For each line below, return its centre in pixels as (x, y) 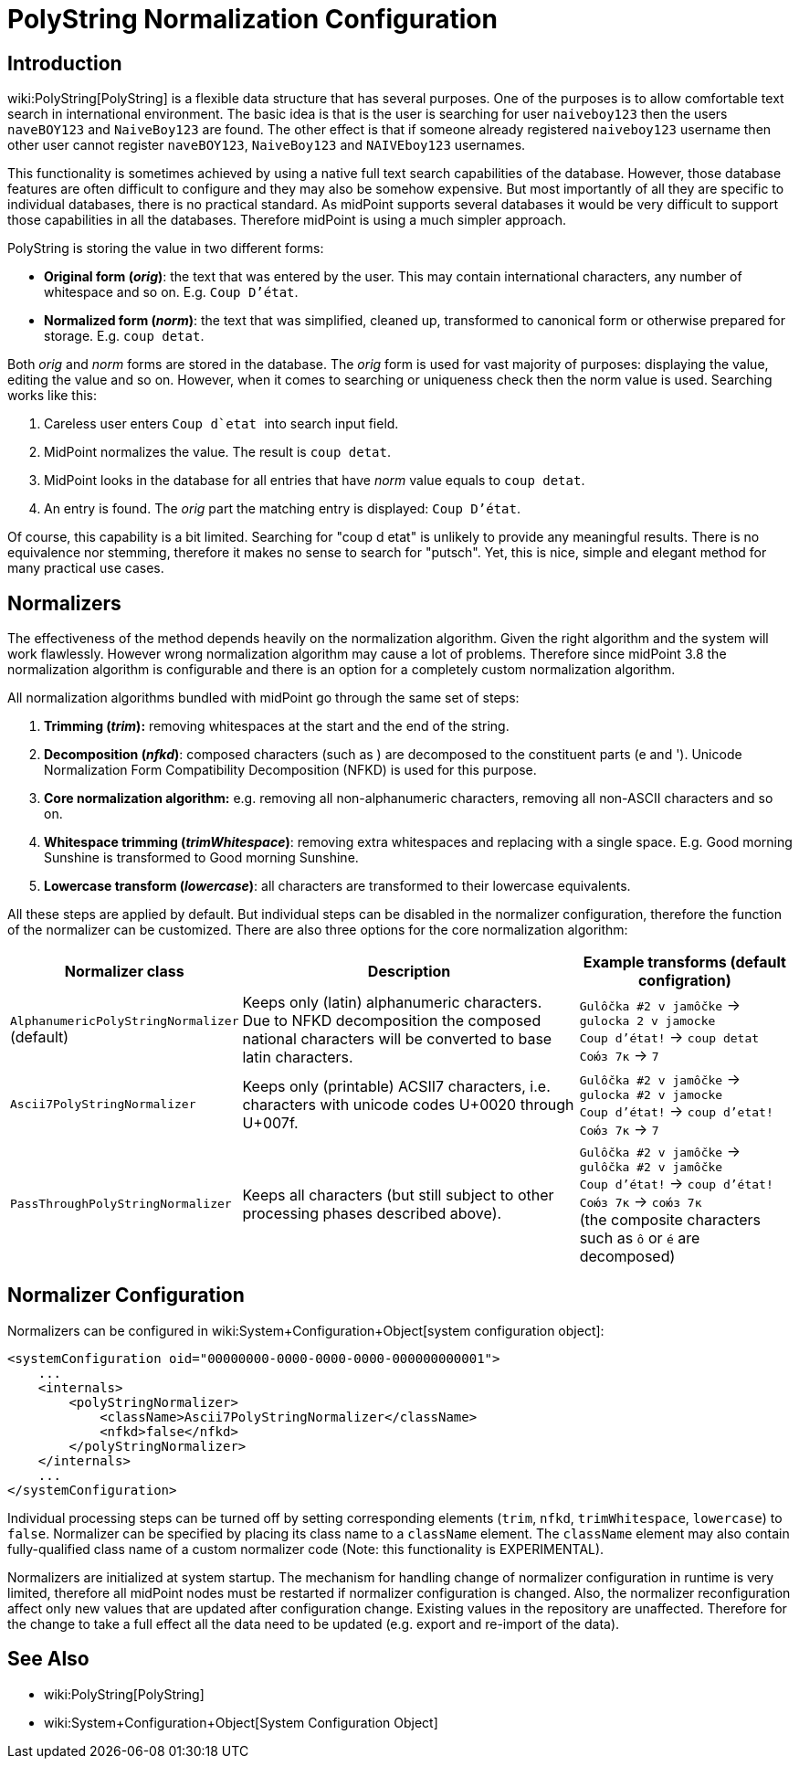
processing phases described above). (372, 1213)
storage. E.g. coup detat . (124, 336)
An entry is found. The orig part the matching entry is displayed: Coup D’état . (282, 509)
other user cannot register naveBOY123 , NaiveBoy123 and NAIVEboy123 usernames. (267, 145)
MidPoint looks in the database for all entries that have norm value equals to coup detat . (315, 481)
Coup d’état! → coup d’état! (676, 1184)
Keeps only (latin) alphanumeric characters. (392, 1003)
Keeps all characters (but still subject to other (398, 1195)
